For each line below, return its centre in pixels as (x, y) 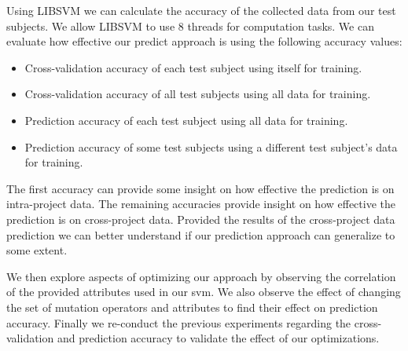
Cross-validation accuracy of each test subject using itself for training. (193, 67)
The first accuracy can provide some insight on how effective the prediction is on (200, 188)
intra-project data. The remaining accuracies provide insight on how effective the (201, 204)
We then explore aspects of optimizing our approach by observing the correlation (201, 276)
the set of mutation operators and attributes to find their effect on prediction (192, 307)
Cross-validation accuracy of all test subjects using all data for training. (198, 94)
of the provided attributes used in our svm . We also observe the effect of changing (204, 292)
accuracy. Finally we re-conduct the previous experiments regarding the (179, 322)
